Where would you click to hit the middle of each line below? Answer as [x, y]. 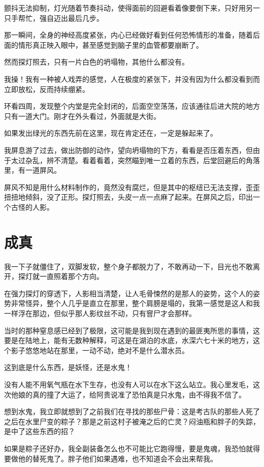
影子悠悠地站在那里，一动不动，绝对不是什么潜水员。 [100, 350]
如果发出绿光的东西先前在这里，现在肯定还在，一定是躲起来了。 [111, 133]
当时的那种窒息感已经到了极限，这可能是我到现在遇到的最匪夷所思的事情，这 [132, 330]
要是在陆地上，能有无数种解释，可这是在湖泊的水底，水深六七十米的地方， [128, 340]
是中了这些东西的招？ [40, 431]
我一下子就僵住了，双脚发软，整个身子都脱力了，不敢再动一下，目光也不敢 [128, 266]
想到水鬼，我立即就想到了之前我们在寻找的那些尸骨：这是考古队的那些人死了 [132, 411]
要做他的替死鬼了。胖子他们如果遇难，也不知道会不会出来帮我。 [111, 458]
